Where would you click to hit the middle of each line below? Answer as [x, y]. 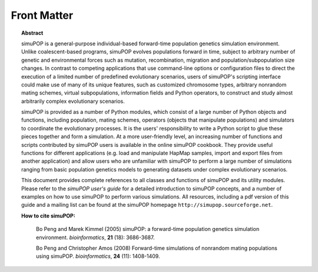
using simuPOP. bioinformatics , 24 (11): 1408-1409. [98, 256]
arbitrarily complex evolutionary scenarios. [73, 101]
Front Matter [42, 15]
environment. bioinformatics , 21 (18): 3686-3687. [95, 237]
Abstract [32, 33]
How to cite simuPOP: [49, 216]
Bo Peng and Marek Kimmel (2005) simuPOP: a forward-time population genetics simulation [148, 229]
